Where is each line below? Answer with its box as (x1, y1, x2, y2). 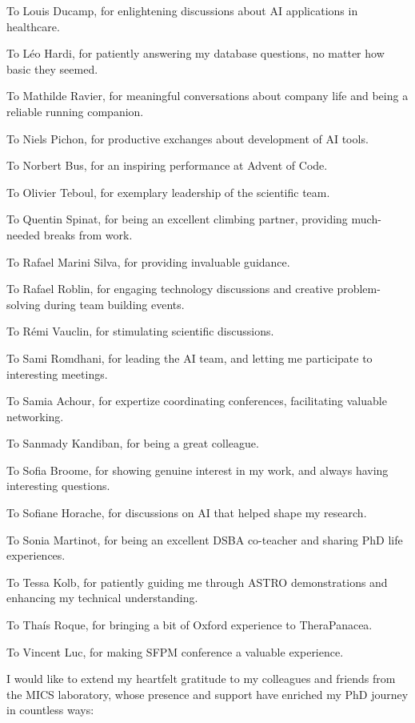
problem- (337, 280, 381, 297)
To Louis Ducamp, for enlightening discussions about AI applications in (6, 2, 358, 18)
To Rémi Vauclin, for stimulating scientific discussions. (6, 323, 274, 339)
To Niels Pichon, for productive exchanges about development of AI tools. (6, 130, 369, 147)
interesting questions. (6, 477, 110, 494)
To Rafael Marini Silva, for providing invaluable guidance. (6, 253, 290, 270)
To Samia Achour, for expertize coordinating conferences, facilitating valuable (6, 392, 387, 409)
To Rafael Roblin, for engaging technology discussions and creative (6, 280, 333, 297)
